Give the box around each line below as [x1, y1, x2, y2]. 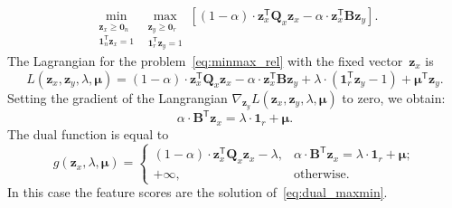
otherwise [294, 167, 346, 181]
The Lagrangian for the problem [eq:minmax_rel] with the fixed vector [7, 52, 403, 71]
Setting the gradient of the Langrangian [7, 88, 228, 107]
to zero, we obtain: [342, 88, 446, 107]
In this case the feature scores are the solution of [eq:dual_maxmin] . [7, 183, 388, 202]
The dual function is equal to [7, 124, 169, 143]
